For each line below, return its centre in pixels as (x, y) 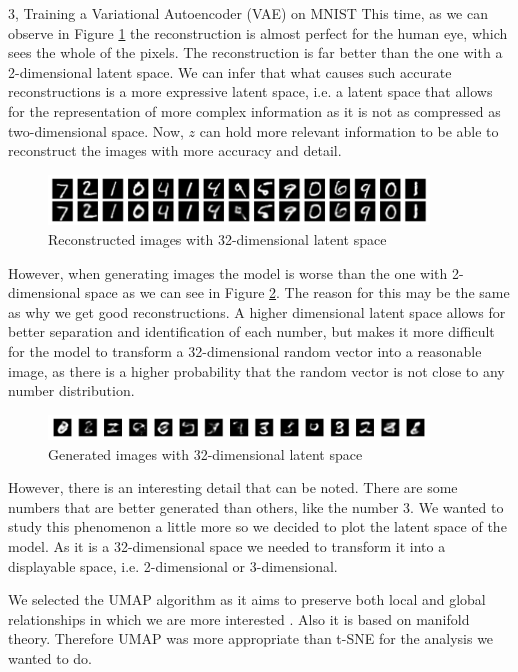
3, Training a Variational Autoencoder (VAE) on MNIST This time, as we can (248, 13)
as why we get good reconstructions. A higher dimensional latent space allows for (257, 311)
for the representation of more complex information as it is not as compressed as (254, 110)
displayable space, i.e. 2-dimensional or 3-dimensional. (173, 565)
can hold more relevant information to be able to (349, 130)
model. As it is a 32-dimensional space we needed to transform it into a (227, 546)
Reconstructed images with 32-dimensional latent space (217, 239)
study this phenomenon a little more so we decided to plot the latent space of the (257, 526)
